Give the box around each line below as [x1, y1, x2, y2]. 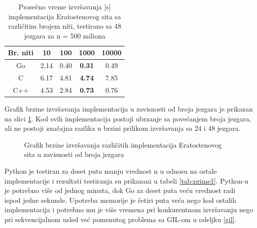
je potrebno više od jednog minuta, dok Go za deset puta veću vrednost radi [4, 185, 235, 195]
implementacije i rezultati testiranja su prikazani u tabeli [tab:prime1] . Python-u [4, 175, 249, 186]
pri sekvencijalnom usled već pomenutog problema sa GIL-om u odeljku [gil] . [4, 214, 237, 224]
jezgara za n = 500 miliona [24, 30, 106, 40]
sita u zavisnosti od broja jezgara [24, 149, 124, 159]
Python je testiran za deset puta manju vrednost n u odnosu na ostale [4, 165, 217, 176]
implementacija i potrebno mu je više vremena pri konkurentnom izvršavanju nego [4, 204, 253, 215]
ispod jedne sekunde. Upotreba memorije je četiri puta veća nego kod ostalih [4, 194, 236, 205]
